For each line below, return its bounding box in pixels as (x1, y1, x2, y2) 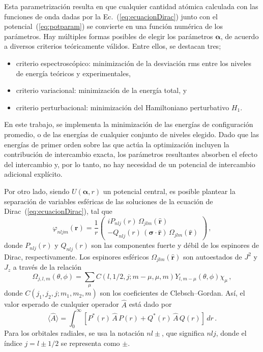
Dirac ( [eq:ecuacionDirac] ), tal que (4, 206, 112, 216)
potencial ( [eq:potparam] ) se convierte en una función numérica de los (4, 21, 223, 31)
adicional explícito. (4, 169, 63, 179)
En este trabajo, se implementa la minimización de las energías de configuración (4, 119, 253, 130)
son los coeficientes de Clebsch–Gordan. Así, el (100, 287, 245, 298)
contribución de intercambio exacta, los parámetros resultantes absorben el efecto (4, 149, 257, 159)
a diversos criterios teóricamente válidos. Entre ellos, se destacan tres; (4, 41, 221, 51)
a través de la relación (13, 262, 82, 272)
